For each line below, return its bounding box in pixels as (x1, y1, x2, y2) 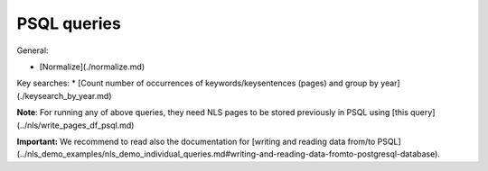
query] (409, 107, 436, 118)
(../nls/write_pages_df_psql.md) (16, 120, 135, 130)
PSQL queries (16, 13, 121, 33)
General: (16, 45, 49, 56)
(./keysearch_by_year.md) (16, 90, 112, 101)
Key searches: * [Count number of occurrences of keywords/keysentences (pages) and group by (16, 77, 380, 89)
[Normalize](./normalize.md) (39, 61, 145, 72)
